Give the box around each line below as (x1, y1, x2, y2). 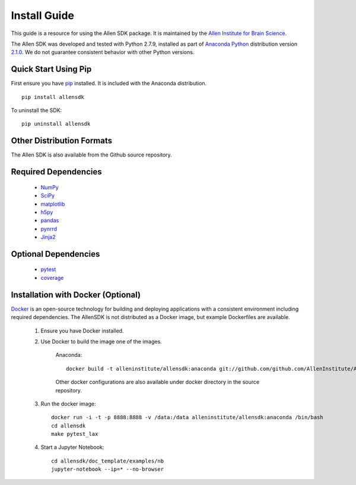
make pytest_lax (51, 430, 98, 438)
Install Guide (11, 9, 74, 22)
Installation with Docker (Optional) (11, 289, 141, 299)
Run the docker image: (40, 400, 96, 407)
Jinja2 (40, 234, 56, 241)
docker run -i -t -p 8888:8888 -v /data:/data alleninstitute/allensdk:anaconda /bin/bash (51, 414, 323, 421)
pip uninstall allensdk (21, 120, 91, 127)
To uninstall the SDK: (11, 107, 62, 114)
